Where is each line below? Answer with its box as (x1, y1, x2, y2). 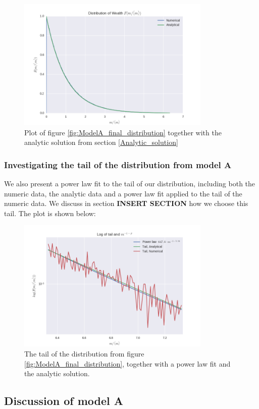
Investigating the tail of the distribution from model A (4, 158, 232, 171)
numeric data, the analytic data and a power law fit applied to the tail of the (4, 188, 242, 198)
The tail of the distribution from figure (24, 348, 144, 359)
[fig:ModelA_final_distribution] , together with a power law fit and (24, 358, 231, 369)
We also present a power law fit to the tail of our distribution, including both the (4, 178, 255, 188)
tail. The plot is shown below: (4, 208, 96, 218)
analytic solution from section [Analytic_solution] (24, 137, 178, 147)
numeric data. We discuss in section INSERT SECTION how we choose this (4, 198, 248, 209)
